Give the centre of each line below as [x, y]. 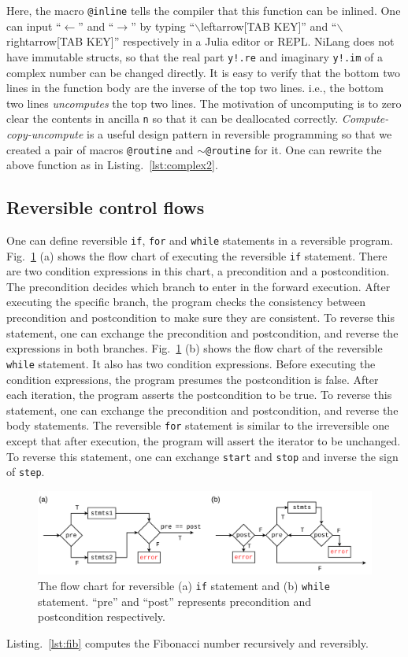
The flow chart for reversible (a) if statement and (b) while [184, 585]
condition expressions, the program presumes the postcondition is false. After [193, 379]
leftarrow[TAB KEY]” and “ [269, 26]
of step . [26, 472]
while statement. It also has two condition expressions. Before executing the [191, 363]
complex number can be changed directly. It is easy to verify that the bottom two [203, 72]
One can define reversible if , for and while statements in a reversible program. [200, 240]
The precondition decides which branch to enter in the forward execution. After [198, 286]
